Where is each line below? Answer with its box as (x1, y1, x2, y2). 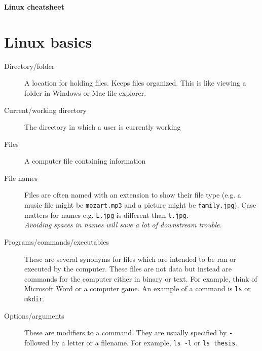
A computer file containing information (24, 155, 146, 166)
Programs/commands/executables (4, 236, 109, 247)
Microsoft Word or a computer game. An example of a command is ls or (24, 283, 251, 294)
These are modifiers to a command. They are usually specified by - (24, 327, 233, 338)
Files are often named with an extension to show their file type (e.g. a (24, 189, 241, 200)
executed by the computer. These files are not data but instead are (24, 263, 232, 274)
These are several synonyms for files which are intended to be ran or (24, 253, 236, 264)
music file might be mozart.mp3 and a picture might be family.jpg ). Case (24, 200, 256, 210)
